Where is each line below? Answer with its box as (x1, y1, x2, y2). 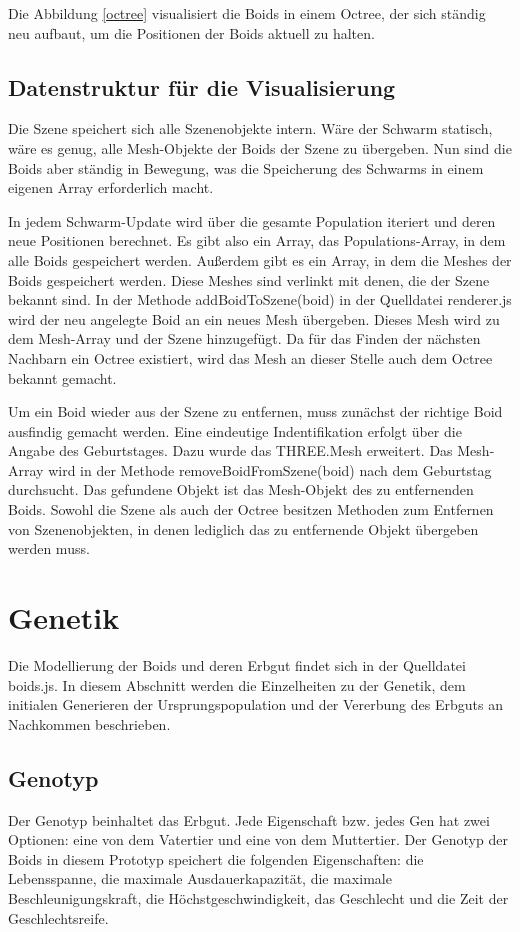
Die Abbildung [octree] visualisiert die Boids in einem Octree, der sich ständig (8, 3, 486, 23)
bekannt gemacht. (8, 367, 117, 388)
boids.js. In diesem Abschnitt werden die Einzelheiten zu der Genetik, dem (8, 674, 466, 695)
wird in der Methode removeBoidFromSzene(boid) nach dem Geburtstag (48, 459, 492, 480)
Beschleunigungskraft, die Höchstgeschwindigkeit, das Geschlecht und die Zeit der (8, 887, 509, 908)
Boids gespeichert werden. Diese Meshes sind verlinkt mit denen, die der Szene (8, 269, 490, 290)
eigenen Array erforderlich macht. (8, 177, 214, 198)
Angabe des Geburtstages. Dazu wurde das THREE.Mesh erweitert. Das (8, 440, 453, 461)
